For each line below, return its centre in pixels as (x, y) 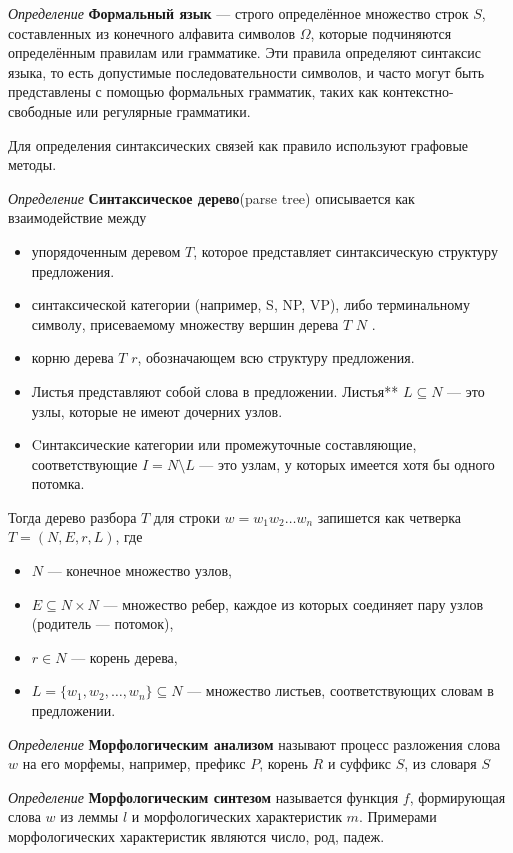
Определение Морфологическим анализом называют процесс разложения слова (254, 743)
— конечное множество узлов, (139, 570)
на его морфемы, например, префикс (134, 763)
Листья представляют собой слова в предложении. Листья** (215, 390)
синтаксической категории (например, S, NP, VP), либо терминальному (250, 304)
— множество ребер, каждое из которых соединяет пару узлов (293, 603)
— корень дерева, (124, 656)
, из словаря (440, 763)
